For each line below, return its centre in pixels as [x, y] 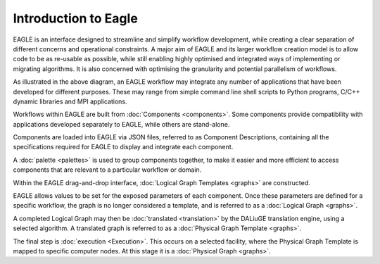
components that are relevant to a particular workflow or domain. [107, 170]
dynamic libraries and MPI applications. [70, 101]
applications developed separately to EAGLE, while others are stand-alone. [121, 124]
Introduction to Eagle [76, 18]
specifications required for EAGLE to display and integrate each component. [123, 147]
